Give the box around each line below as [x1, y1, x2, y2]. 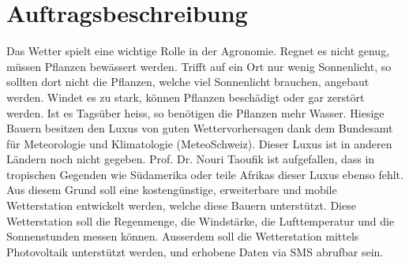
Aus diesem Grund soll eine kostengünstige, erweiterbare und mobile [6, 181, 337, 198]
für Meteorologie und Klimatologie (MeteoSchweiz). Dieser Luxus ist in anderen [6, 135, 392, 151]
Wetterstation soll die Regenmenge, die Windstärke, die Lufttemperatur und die [6, 212, 395, 229]
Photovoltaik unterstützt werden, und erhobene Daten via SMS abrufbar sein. [6, 243, 384, 259]
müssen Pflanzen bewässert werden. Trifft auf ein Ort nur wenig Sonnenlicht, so [6, 58, 392, 74]
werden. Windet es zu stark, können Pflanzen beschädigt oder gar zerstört [6, 88, 365, 105]
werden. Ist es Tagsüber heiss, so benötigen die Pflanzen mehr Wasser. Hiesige [6, 104, 385, 121]
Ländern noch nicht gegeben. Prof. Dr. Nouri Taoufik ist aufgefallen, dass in [6, 151, 375, 167]
